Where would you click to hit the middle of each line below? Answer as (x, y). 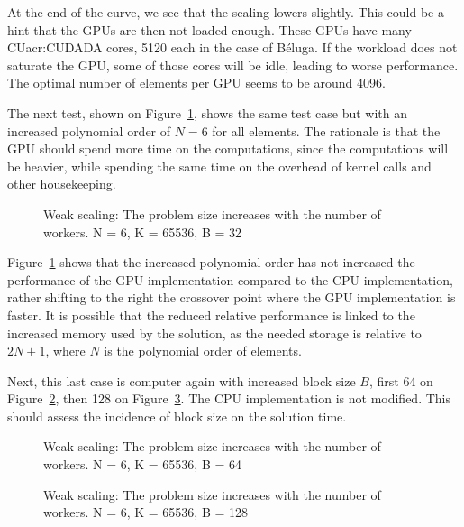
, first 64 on (401, 380)
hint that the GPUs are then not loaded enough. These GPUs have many (209, 29)
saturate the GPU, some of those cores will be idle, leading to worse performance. (233, 65)
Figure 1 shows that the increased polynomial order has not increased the (211, 262)
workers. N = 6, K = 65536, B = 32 (143, 231)
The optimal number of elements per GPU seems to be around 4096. (196, 83)
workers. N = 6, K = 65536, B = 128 (146, 512)
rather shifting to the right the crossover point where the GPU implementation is (232, 297)
